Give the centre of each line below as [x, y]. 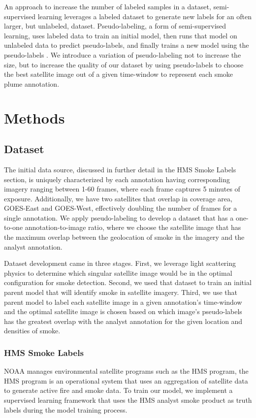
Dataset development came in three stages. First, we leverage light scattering [120, 263]
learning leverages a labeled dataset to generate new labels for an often [145, 16]
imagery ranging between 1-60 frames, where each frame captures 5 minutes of [122, 189]
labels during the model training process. [66, 409]
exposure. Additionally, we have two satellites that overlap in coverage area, [118, 198]
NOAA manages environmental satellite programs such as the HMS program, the [126, 371]
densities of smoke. [32, 331]
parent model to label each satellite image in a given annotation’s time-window [123, 302]
